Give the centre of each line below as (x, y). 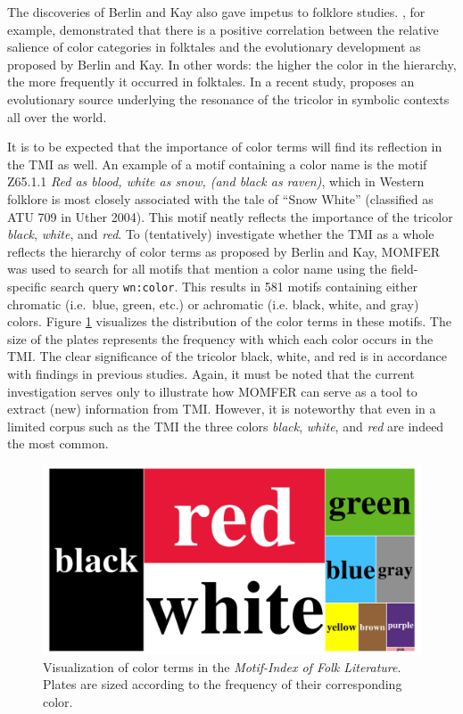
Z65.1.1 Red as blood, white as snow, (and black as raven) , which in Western (216, 181)
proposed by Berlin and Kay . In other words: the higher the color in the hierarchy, (232, 64)
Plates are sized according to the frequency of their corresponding (223, 684)
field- (405, 269)
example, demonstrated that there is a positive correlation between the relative (223, 29)
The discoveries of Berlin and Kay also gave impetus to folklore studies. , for (216, 12)
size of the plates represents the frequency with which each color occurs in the (220, 338)
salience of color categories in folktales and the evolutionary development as (214, 47)
